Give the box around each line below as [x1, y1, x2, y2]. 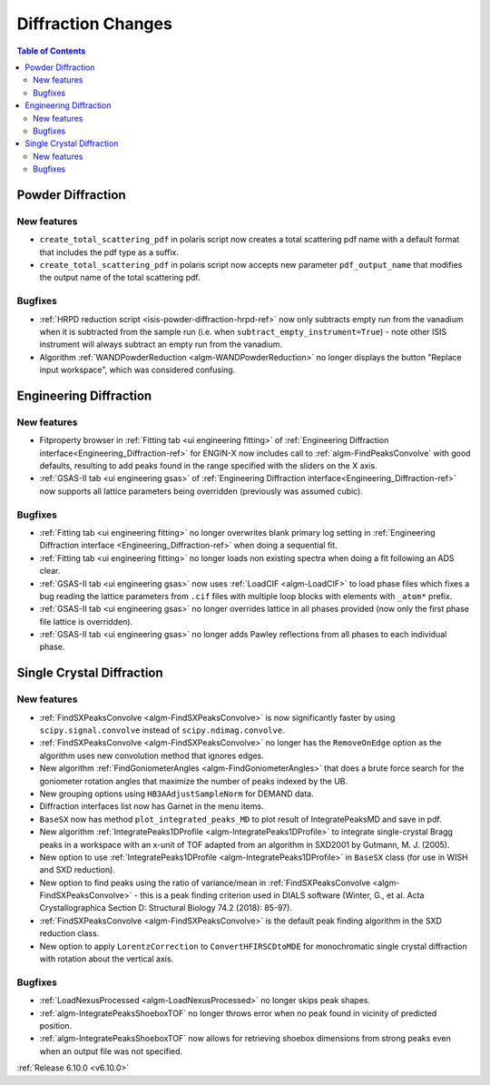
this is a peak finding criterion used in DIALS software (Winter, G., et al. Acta [139, 890, 425, 901]
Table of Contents [16, 45, 86, 56]
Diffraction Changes [16, 14, 172, 34]
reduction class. [39, 928, 100, 939]
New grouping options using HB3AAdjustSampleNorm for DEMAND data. [39, 788, 314, 799]
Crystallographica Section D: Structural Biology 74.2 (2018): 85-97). [39, 903, 292, 913]
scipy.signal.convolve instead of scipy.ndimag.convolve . [39, 725, 285, 735]
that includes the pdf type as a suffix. [39, 246, 179, 258]
